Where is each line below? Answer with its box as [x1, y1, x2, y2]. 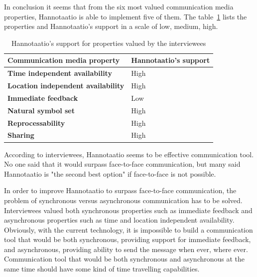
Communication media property [7, 55, 120, 65]
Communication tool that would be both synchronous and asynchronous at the [4, 254, 245, 264]
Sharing [7, 130, 34, 140]
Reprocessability [7, 117, 65, 128]
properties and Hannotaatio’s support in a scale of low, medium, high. [4, 21, 218, 31]
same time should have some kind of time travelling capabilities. [4, 264, 200, 274]
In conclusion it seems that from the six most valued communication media [4, 1, 234, 11]
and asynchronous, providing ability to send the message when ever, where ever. [4, 244, 248, 254]
